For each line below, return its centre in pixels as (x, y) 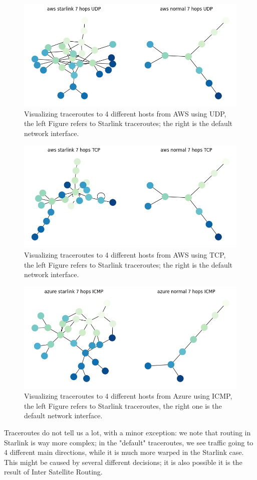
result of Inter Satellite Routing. (53, 472)
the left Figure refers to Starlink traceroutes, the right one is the (123, 405)
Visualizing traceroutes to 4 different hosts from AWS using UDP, (125, 113)
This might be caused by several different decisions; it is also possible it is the (123, 462)
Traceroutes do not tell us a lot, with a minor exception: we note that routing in (127, 433)
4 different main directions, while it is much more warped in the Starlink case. (124, 452)
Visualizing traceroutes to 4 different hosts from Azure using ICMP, (128, 396)
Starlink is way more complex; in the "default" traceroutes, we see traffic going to (129, 442)
